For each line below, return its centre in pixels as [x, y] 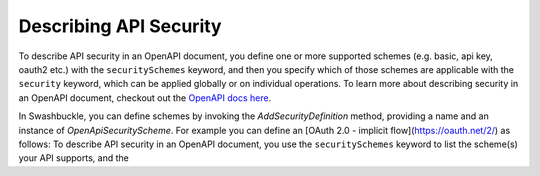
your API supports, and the [73, 158]
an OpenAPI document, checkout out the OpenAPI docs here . [145, 97]
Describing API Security [120, 26]
